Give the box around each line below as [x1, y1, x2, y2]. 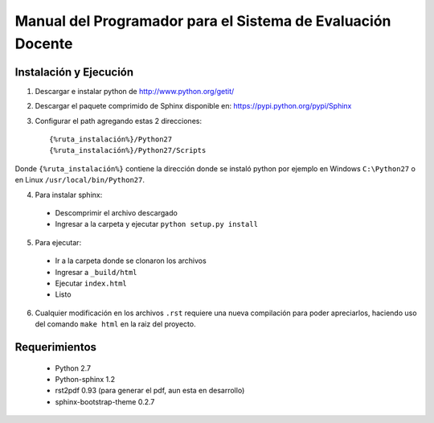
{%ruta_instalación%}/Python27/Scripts [49, 146, 207, 155]
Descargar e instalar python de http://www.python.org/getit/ [35, 86, 235, 96]
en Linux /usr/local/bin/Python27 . [14, 175, 145, 185]
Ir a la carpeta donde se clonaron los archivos [55, 256, 207, 265]
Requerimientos [14, 340, 96, 354]
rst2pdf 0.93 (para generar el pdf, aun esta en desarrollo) [55, 386, 245, 396]
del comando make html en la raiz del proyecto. [35, 319, 196, 329]
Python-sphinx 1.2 [55, 374, 116, 384]
